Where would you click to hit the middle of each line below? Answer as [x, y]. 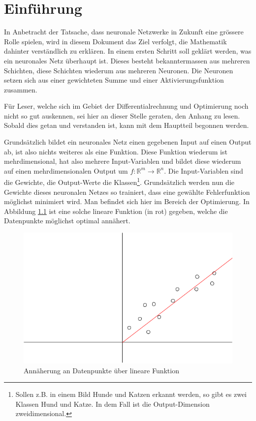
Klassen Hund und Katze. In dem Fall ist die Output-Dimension [112, 404]
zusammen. [21, 89]
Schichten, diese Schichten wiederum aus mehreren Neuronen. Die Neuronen [119, 70]
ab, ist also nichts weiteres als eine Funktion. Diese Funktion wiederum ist [116, 151]
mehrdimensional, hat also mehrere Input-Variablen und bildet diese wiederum [123, 161]
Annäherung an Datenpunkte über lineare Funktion [101, 370]
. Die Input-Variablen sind [204, 170]
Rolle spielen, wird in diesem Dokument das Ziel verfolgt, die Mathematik [115, 41]
